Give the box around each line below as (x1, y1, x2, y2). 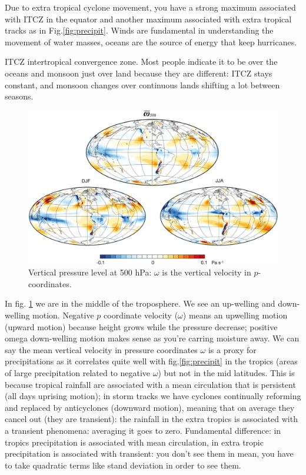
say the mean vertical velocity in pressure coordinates (5, 343, 198, 356)
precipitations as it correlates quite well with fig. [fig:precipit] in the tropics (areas (5, 355, 298, 367)
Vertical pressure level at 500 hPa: (28, 266, 152, 278)
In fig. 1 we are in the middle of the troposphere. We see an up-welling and (5, 297, 275, 310)
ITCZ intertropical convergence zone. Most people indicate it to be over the (5, 55, 278, 68)
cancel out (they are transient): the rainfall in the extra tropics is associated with (5, 413, 298, 425)
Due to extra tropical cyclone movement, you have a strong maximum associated (5, 1, 296, 13)
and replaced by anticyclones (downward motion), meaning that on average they (5, 401, 295, 413)
